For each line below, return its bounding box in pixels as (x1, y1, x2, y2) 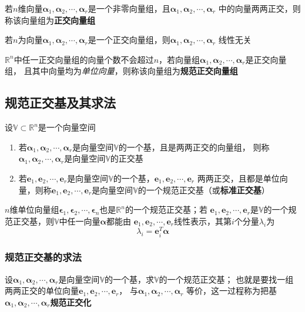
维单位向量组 (9, 203, 59, 216)
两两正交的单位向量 (5, 284, 79, 297)
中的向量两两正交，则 (218, 2, 301, 14)
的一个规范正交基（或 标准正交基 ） (138, 183, 270, 196)
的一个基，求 (104, 273, 154, 285)
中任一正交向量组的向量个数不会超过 (14, 53, 154, 65)
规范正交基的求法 (5, 250, 82, 264)
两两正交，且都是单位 (197, 172, 280, 184)
